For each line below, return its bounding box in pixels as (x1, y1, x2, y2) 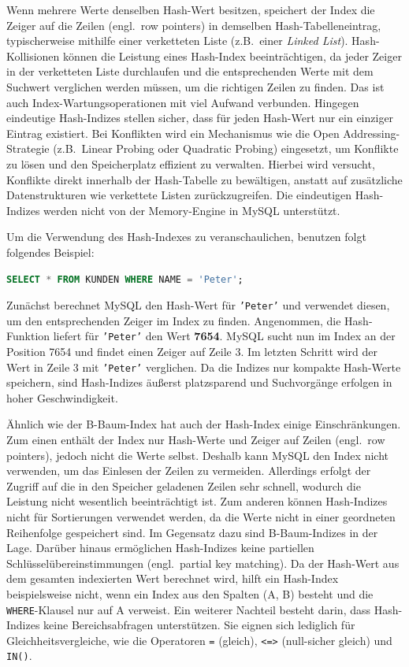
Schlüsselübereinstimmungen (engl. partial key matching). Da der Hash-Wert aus (6, 554, 400, 571)
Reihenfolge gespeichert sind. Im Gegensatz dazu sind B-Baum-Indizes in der (6, 524, 378, 540)
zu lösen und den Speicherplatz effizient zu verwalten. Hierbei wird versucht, (6, 155, 375, 172)
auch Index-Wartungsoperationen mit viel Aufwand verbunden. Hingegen (6, 94, 359, 110)
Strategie (6, 140, 50, 157)
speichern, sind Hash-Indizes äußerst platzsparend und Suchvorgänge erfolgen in (6, 374, 392, 391)
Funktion (6, 328, 50, 344)
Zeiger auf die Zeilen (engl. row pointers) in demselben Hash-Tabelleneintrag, (6, 17, 381, 33)
